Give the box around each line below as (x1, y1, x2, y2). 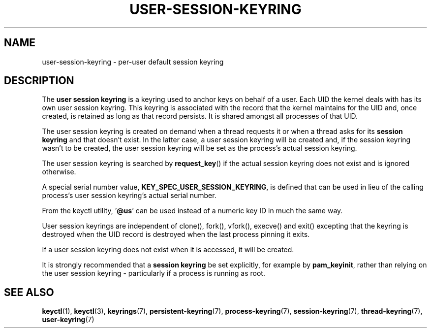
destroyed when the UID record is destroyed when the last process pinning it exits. (42, 230, 310, 239)
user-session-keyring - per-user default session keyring (42, 57, 224, 66)
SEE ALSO (4, 286, 54, 299)
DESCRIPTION (4, 74, 74, 87)
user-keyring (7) (42, 315, 94, 324)
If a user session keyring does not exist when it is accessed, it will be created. (42, 245, 294, 254)
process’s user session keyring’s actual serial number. (42, 191, 216, 200)
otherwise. (42, 167, 76, 176)
